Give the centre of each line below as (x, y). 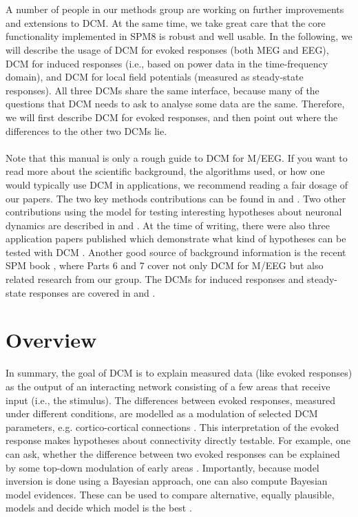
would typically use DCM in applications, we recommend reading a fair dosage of (177, 184)
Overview (51, 340)
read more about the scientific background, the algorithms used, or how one (165, 171)
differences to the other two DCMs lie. (86, 130)
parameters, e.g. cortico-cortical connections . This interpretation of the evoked (172, 426)
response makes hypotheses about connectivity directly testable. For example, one (178, 440)
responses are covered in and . (92, 292)
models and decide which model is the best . (99, 508)
